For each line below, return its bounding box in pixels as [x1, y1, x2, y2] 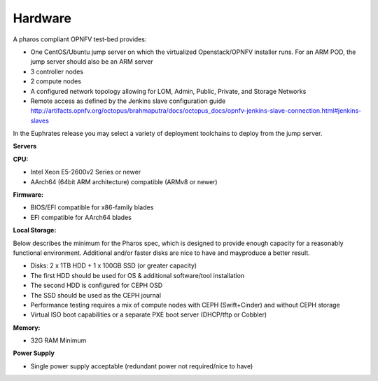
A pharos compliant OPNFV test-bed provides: [13, 35, 147, 43]
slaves [30, 116, 49, 125]
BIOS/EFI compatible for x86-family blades [30, 203, 154, 212]
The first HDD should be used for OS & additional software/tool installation [30, 271, 245, 279]
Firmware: [13, 190, 43, 199]
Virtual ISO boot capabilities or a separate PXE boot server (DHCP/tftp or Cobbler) [30, 310, 267, 319]
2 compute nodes [30, 77, 82, 85]
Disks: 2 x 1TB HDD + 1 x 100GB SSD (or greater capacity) [30, 261, 197, 270]
